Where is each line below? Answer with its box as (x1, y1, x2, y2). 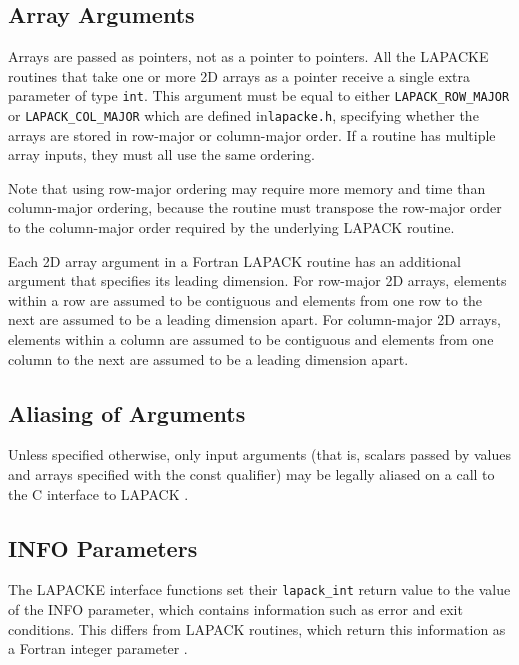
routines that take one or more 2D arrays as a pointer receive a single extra (8, 65, 470, 86)
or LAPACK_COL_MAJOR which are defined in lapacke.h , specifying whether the (8, 105, 479, 126)
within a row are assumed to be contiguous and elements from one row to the (8, 289, 483, 310)
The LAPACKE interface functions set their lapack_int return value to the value (8, 579, 511, 600)
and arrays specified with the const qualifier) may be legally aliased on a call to (8, 464, 495, 485)
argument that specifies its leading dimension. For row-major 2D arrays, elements (8, 270, 507, 291)
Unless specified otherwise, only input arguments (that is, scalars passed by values (8, 444, 511, 465)
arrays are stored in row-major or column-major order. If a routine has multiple (8, 124, 496, 145)
